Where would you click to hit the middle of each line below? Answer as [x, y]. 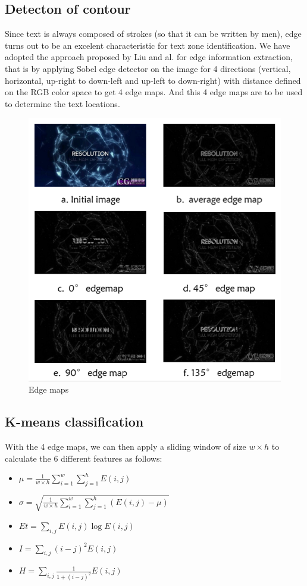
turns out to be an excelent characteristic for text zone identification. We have [148, 45]
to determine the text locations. [62, 103]
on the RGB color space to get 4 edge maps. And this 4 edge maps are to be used [154, 92]
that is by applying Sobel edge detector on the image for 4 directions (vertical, [148, 68]
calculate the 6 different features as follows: [84, 458]
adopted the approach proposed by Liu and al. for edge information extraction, [149, 57]
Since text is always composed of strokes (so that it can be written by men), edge [153, 34]
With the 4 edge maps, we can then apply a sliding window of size [126, 446]
